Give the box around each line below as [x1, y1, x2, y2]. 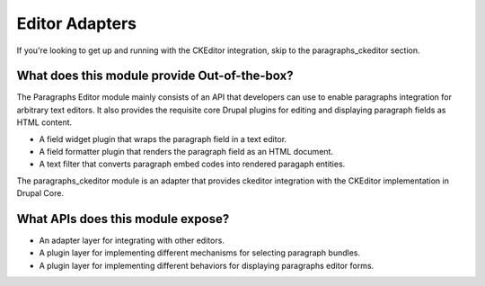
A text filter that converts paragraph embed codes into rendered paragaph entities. [39, 158, 346, 170]
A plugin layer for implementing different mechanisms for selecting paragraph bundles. [39, 247, 361, 258]
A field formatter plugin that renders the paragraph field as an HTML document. [39, 147, 334, 157]
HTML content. [16, 117, 73, 128]
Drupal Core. [16, 188, 65, 199]
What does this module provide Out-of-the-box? [16, 68, 294, 84]
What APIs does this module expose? [16, 211, 230, 227]
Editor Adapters [16, 13, 137, 33]
